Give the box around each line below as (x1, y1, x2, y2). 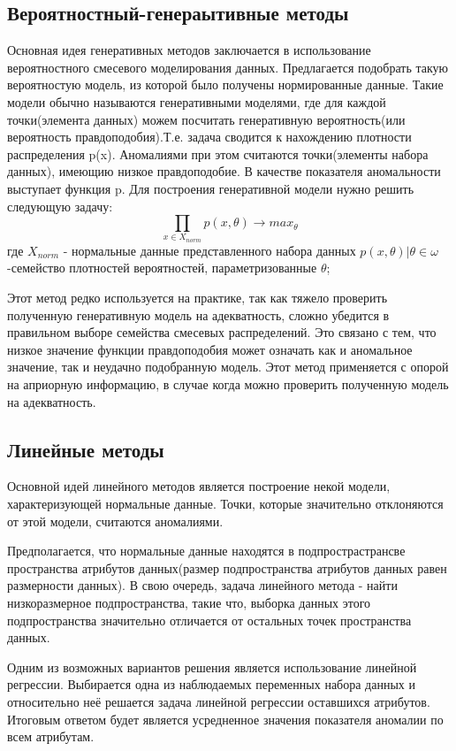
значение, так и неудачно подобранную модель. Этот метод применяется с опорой (7, 357, 449, 376)
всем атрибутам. (7, 727, 95, 746)
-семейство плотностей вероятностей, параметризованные (7, 258, 317, 277)
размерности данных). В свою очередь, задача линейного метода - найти (7, 576, 398, 594)
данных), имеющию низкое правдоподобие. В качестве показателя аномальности (7, 162, 441, 180)
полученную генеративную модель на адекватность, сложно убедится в (7, 305, 390, 324)
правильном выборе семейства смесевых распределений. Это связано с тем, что (7, 323, 437, 341)
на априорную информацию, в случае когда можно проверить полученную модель (7, 375, 449, 394)
